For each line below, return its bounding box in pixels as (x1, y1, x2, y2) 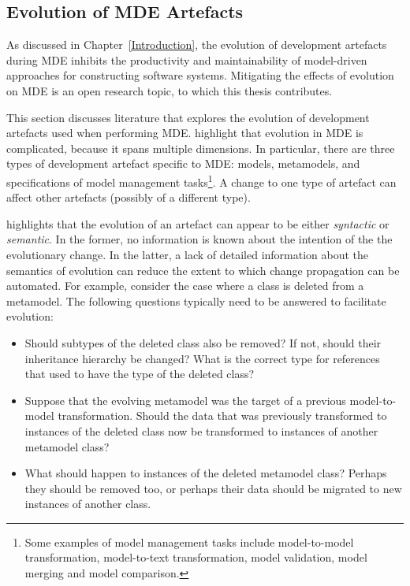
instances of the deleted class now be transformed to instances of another (24, 422, 378, 439)
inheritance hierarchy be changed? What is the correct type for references (24, 350, 380, 366)
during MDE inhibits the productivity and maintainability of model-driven (6, 51, 367, 68)
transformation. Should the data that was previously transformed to (58, 407, 387, 424)
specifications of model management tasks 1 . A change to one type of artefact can (6, 171, 397, 190)
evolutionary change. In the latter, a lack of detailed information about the (6, 246, 369, 262)
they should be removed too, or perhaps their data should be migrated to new (24, 480, 402, 496)
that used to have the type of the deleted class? (24, 365, 255, 382)
